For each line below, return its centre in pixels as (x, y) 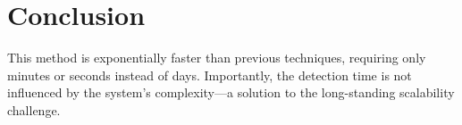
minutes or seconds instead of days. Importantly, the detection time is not (210, 75)
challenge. (34, 109)
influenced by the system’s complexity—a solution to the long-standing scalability (231, 92)
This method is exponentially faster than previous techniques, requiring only (217, 58)
